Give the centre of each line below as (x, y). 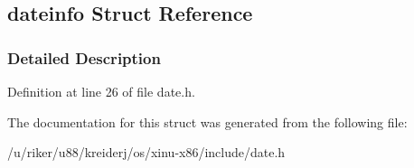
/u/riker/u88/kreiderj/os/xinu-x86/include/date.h (146, 152)
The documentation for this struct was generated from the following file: (207, 121)
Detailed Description (84, 57)
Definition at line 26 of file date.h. (101, 91)
